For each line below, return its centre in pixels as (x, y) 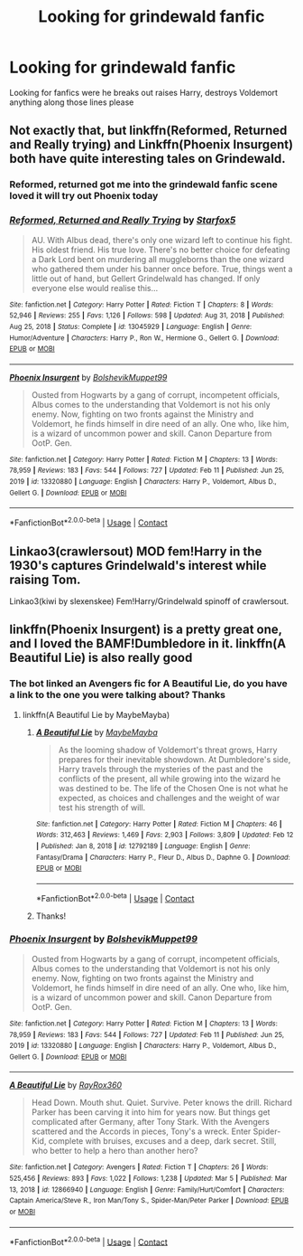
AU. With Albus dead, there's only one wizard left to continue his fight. (162, 240)
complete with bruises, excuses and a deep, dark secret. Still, (162, 1141)
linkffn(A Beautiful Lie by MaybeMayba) (96, 714)
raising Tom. (45, 579)
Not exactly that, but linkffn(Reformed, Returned (148, 131)
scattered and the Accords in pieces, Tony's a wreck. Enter (141, 1131)
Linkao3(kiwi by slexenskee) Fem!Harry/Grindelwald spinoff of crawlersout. (149, 601)
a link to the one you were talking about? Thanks (117, 695)
